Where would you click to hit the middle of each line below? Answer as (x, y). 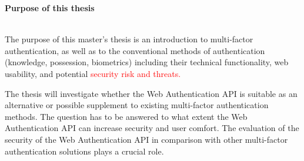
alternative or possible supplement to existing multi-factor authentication (137, 105)
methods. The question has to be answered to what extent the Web (126, 116)
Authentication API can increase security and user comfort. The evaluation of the (152, 128)
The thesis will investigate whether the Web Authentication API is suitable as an (151, 93)
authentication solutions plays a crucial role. (84, 151)
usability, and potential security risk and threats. (93, 73)
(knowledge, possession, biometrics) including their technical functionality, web (147, 62)
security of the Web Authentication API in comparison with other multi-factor (146, 139)
